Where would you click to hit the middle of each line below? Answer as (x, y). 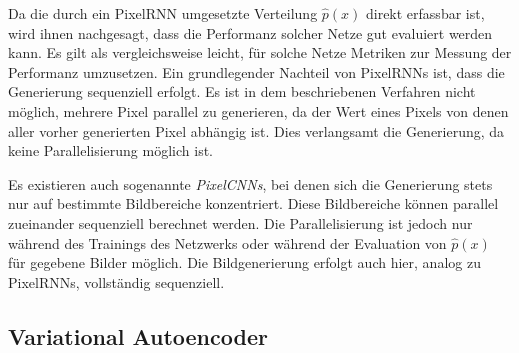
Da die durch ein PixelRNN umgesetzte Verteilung (163, 13)
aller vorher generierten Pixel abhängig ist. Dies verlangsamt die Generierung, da (256, 130)
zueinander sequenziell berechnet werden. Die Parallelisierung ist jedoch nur (240, 222)
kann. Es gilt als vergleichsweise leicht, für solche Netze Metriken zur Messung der (260, 52)
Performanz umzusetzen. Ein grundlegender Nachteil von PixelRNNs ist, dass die (256, 71)
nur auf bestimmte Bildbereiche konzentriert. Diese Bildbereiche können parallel (253, 203)
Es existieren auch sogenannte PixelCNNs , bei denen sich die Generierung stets (250, 183)
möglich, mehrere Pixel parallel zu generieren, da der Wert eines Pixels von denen (258, 110)
